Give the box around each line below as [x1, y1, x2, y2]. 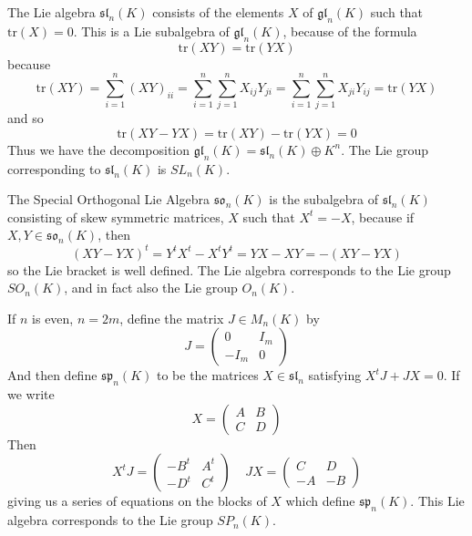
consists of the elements [152, 3, 284, 21]
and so [7, 108, 44, 128]
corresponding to [7, 159, 101, 178]
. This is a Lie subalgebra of [73, 21, 230, 40]
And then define [7, 366, 97, 385]
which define [285, 491, 355, 510]
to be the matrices [156, 366, 259, 385]
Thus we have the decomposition [7, 139, 190, 159]
